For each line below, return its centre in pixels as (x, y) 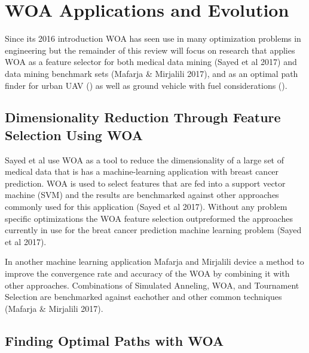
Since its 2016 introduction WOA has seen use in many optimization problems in (153, 38)
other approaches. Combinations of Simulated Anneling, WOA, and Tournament (152, 285)
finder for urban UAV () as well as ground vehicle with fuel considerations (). (146, 85)
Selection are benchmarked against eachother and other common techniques (143, 297)
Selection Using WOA (74, 134)
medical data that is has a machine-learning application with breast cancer (142, 171)
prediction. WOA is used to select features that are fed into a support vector (145, 183)
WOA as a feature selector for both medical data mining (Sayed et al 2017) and (151, 62)
